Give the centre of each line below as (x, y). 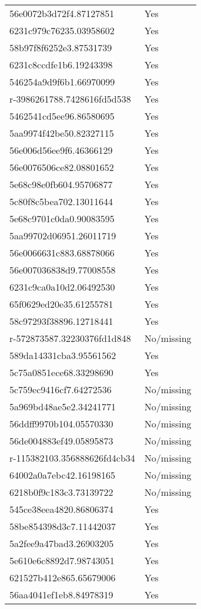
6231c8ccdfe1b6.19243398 (61, 65)
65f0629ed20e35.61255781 (61, 304)
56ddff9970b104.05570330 (61, 424)
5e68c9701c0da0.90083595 (62, 218)
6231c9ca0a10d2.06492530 (62, 287)
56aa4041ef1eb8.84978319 (61, 595)
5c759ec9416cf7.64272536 (61, 389)
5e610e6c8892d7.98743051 (62, 560)
